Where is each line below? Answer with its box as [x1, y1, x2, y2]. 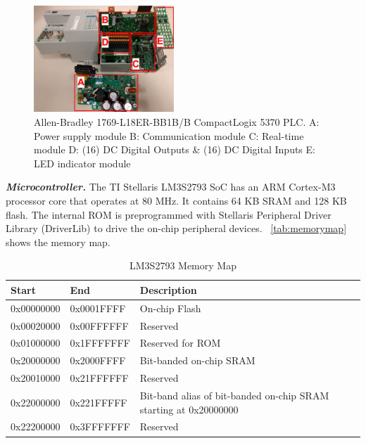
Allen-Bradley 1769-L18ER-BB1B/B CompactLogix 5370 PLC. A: [34, 114, 320, 129]
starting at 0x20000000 [139, 402, 239, 416]
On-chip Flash [139, 300, 201, 315]
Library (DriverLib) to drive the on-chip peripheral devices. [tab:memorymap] [6, 221, 347, 236]
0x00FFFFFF [70, 318, 129, 333]
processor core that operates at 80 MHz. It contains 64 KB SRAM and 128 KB [6, 193, 347, 207]
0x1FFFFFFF [70, 335, 130, 350]
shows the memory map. [6, 234, 111, 249]
